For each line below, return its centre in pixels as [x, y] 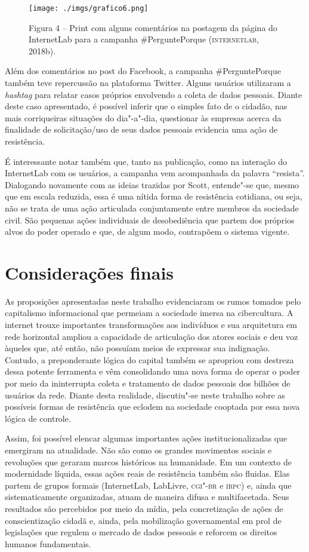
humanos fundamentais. [48, 543]
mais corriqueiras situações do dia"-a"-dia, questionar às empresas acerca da [143, 117]
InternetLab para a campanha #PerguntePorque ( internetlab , [144, 39]
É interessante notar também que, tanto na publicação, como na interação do [146, 161]
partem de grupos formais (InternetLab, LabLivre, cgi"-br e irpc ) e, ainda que [148, 485]
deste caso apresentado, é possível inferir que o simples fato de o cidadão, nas [146, 106]
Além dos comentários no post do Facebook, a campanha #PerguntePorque [143, 71]
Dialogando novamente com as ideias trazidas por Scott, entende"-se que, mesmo [152, 184]
